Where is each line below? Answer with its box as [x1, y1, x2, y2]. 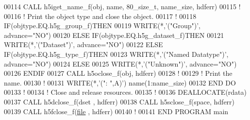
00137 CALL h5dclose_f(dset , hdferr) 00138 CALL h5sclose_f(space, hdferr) [4, 96, 235, 106]
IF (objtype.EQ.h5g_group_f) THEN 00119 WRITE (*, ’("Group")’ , [4, 20, 200, 31]
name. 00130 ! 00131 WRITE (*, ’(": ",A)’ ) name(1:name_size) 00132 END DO [4, 77, 236, 87]
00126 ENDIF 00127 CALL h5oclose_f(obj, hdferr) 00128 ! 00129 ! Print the [4, 68, 233, 78]
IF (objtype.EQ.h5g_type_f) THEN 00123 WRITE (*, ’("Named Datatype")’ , [4, 49, 229, 59]
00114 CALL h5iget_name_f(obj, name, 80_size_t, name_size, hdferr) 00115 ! [4, 1, 241, 11]
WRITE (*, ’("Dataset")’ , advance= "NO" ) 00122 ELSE [4, 39, 163, 50]
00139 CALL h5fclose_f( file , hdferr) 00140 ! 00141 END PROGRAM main [4, 106, 229, 116]
